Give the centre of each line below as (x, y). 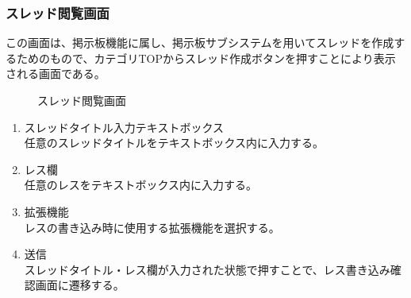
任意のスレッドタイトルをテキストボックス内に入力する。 (174, 143)
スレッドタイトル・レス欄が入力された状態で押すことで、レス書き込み (207, 269)
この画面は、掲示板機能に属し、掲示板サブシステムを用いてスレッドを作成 (200, 43)
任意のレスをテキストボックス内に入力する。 (140, 185)
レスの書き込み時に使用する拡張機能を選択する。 (152, 227)
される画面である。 (56, 74)
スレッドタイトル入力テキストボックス (124, 127)
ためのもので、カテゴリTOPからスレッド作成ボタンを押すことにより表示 (206, 58)
